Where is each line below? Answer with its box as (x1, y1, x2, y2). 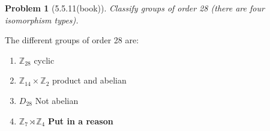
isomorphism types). (5, 13, 79, 26)
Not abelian (35, 94, 79, 106)
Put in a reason (47, 114, 113, 127)
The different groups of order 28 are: (5, 34, 139, 46)
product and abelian (52, 74, 127, 87)
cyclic (34, 53, 55, 66)
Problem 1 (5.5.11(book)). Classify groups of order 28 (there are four (5, 2, 265, 14)
